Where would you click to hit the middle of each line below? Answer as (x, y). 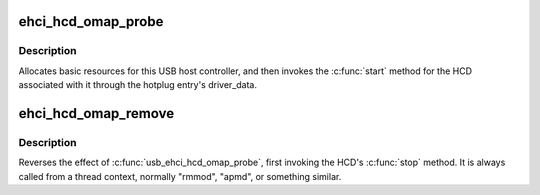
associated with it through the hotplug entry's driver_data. (137, 85)
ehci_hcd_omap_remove (96, 113)
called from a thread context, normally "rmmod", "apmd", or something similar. (180, 176)
